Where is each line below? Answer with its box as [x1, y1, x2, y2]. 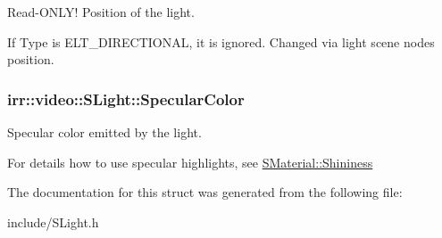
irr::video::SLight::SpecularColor [7, 87, 245, 110]
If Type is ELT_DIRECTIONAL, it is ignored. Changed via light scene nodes [7, 32, 435, 51]
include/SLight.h [7, 212, 99, 231]
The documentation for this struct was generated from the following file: [7, 183, 403, 201]
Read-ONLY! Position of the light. [7, 3, 195, 21]
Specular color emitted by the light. [7, 123, 202, 141]
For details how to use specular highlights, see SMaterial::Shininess [7, 152, 373, 171]
